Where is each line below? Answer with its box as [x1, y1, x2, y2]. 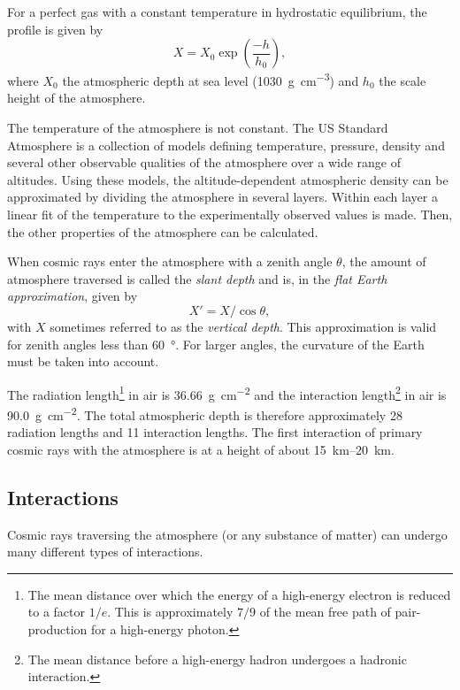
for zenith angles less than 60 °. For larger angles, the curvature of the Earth [7, 334, 425, 353]
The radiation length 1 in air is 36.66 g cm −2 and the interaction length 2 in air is [7, 382, 447, 403]
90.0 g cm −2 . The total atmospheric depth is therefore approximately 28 [7, 403, 402, 424]
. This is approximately [107, 602, 234, 621]
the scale [379, 71, 426, 89]
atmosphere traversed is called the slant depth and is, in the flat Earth [7, 269, 387, 287]
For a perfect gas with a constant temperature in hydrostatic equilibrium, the [7, 3, 427, 20]
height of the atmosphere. [7, 88, 146, 107]
